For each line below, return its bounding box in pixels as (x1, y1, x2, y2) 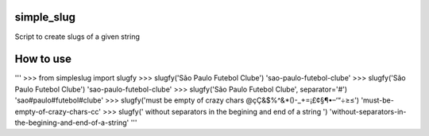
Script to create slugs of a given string (14, 32, 141, 41)
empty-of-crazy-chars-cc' (14, 107, 102, 116)
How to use (14, 52, 71, 66)
